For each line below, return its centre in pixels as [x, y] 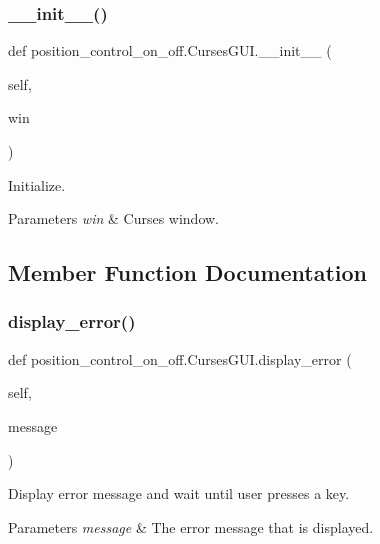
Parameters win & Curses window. [114, 218]
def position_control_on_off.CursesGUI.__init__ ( [170, 50]
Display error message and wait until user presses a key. [179, 493]
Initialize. [37, 184]
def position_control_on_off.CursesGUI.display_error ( [180, 358]
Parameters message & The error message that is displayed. [191, 526]
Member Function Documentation [188, 272]
